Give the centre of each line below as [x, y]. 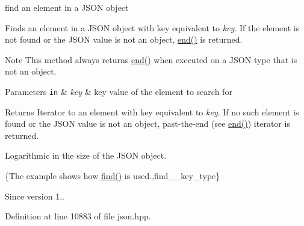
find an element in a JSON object [67, 7]
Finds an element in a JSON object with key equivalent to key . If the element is [152, 27]
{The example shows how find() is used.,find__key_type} [113, 176]
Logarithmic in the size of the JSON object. [86, 155]
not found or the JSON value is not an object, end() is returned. [124, 39]
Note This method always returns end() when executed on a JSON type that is [151, 59]
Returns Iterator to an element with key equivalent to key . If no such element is [152, 111]
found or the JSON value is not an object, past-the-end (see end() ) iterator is [147, 124]
